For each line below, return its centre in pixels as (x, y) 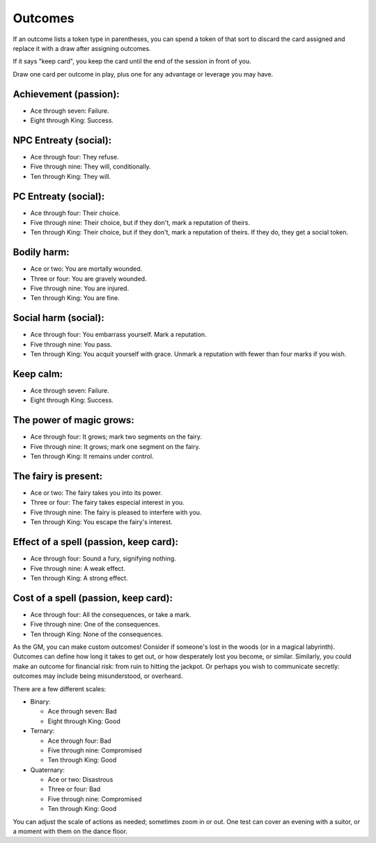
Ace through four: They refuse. (75, 157)
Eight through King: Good (84, 721)
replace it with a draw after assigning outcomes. (82, 48)
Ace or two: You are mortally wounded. (86, 269)
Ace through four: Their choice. (76, 213)
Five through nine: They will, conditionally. (91, 166)
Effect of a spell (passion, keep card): (96, 542)
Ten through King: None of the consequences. (97, 634)
